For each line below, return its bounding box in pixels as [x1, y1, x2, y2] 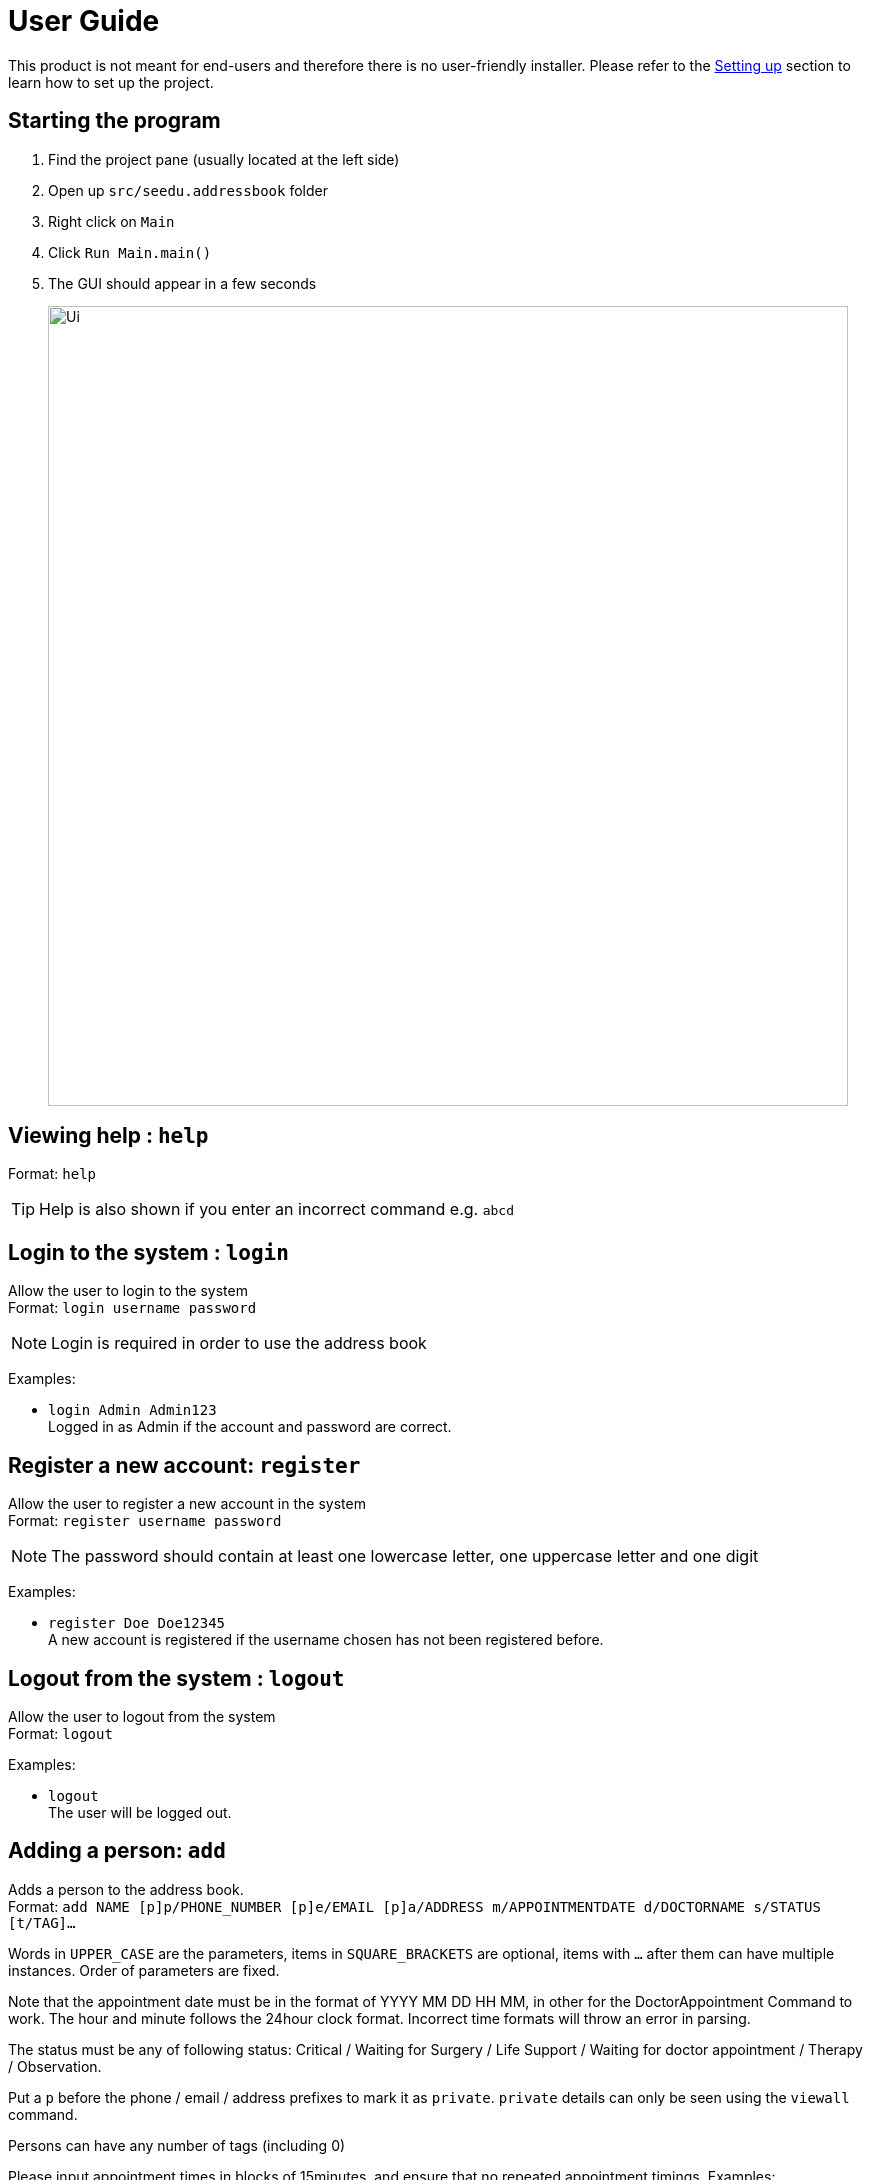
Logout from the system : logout [8, 1665, 345, 1691]
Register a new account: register [8, 1452, 361, 1478]
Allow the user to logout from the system [8, 1707, 276, 1725]
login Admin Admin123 [48, 1402, 217, 1419]
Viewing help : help [8, 1123, 209, 1149]
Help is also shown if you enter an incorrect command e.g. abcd [39, 1199, 515, 1220]
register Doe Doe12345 [48, 1615, 226, 1632]
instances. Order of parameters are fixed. [8, 1961, 280, 1979]
